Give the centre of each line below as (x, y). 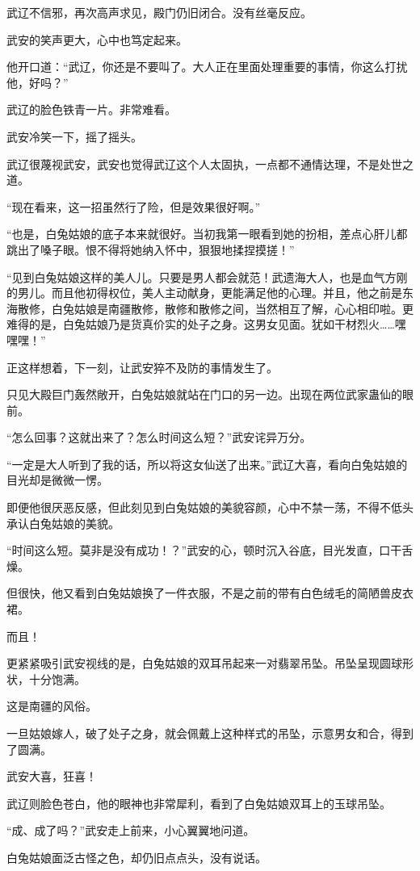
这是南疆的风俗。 (52, 706)
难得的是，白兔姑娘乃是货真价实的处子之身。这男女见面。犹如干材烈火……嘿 (206, 324)
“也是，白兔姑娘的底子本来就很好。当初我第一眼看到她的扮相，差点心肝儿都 (207, 234)
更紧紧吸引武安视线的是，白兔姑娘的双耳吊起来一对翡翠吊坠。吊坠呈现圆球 (204, 663)
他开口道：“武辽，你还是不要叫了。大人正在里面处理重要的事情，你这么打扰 (207, 67)
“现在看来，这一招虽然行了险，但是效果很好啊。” (134, 206)
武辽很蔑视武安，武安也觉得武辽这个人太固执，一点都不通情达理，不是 (193, 163)
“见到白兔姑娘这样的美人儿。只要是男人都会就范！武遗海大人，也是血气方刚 (207, 276)
